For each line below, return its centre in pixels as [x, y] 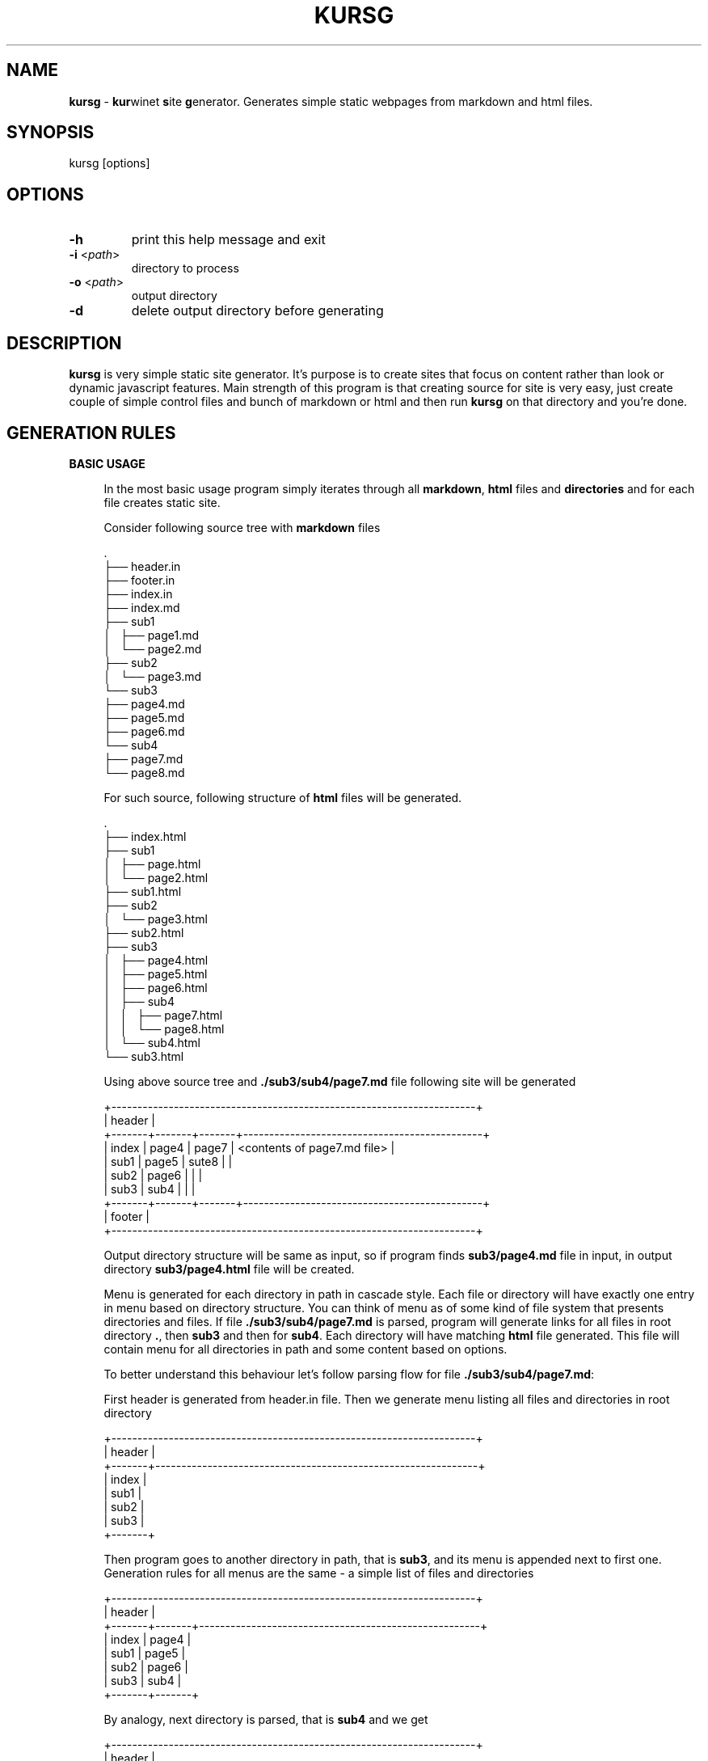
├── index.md [142, 607]
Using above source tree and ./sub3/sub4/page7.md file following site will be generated [340, 1081]
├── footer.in [139, 580]
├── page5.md [144, 717]
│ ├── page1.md [152, 635]
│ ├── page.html [152, 864]
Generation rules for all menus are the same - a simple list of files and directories [319, 1573]
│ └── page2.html [156, 877]
